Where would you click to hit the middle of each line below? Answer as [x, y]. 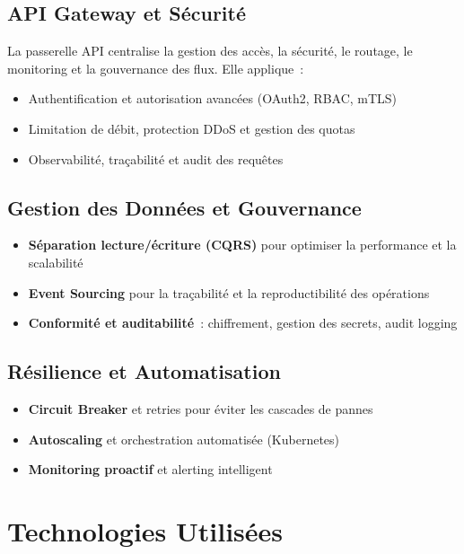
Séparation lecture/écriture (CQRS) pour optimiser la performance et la [242, 245]
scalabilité [56, 262]
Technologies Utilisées [145, 530]
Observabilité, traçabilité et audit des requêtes [156, 158]
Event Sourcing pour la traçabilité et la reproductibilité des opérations [229, 292]
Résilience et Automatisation [144, 371]
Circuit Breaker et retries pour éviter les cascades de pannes [201, 408]
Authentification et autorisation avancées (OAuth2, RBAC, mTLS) [213, 98]
